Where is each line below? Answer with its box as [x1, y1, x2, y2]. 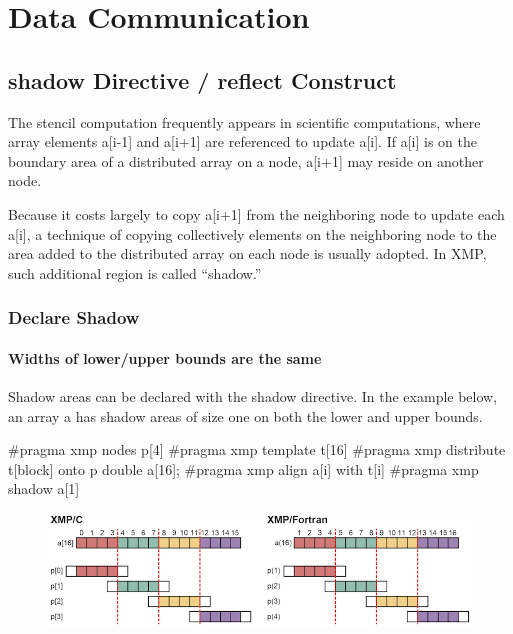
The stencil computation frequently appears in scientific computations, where [8, 111, 481, 132]
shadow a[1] [8, 478, 80, 499]
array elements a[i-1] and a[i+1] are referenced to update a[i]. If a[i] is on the [8, 131, 477, 152]
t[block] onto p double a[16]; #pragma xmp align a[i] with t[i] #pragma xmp [8, 458, 479, 479]
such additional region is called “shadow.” [8, 262, 262, 283]
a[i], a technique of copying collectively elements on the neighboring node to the [8, 223, 497, 244]
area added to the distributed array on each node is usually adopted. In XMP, [8, 243, 487, 264]
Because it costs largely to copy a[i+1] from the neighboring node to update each [8, 203, 505, 224]
